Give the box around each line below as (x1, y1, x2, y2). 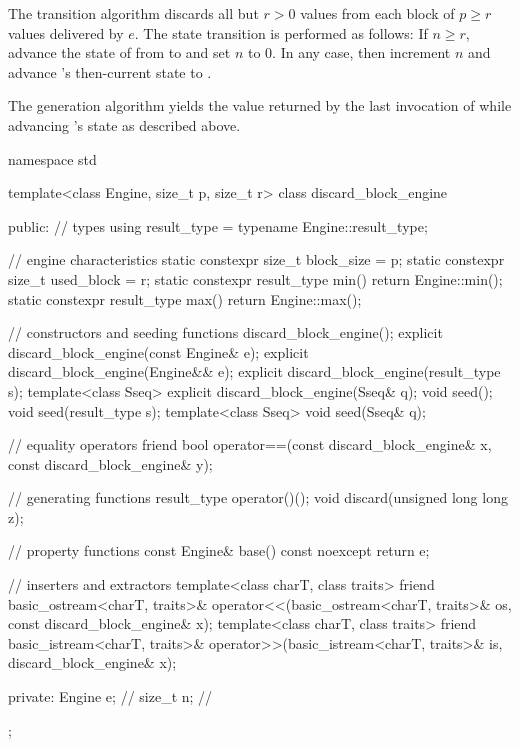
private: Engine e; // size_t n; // (8, 686, 213, 707)
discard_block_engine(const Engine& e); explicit (8, 341, 309, 362)
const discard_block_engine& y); (8, 453, 213, 474)
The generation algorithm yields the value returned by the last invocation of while (8, 95, 512, 116)
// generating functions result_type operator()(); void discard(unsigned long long (8, 487, 508, 508)
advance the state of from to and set (8, 42, 231, 63)
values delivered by (8, 22, 124, 43)
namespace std (8, 148, 97, 169)
